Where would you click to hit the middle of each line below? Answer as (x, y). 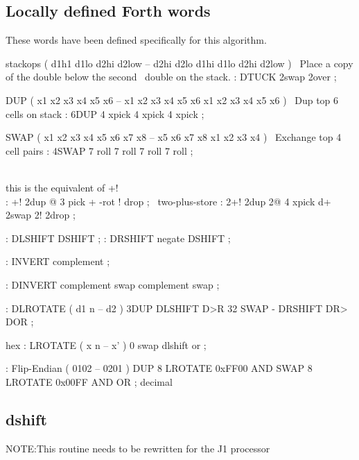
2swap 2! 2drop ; (41, 215)
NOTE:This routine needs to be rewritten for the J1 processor (138, 448)
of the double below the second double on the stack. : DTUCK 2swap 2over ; (171, 77)
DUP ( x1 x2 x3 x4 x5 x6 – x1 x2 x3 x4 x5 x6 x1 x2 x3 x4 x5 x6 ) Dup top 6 (172, 100)
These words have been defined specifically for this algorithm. (136, 40)
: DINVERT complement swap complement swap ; (113, 284)
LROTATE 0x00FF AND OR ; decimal (89, 381)
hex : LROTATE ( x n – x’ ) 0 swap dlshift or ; (106, 344)
